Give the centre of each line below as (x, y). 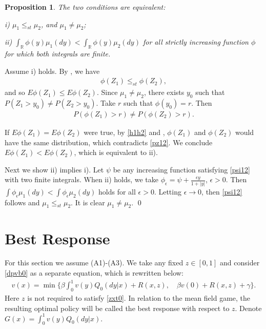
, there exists (164, 92)
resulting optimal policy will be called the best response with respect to (117, 308)
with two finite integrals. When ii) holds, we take (82, 179)
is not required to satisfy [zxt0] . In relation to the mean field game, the (139, 297)
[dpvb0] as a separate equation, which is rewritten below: (94, 273)
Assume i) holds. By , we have (52, 71)
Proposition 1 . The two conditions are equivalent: (85, 7)
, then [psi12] (222, 191)
